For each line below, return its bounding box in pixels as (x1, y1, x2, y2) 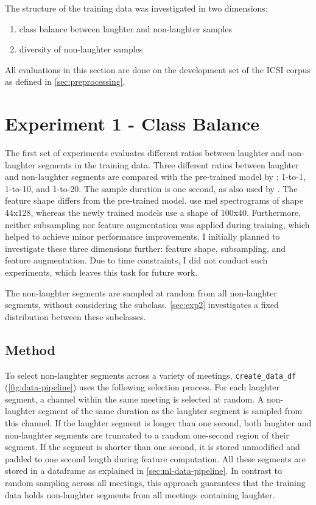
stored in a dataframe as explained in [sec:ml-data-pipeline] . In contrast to (5, 464, 283, 477)
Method (5, 340, 55, 359)
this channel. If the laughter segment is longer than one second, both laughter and (5, 417, 312, 429)
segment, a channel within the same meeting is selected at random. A (5, 392, 264, 405)
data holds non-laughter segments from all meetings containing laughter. (5, 488, 275, 501)
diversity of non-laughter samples (19, 43, 143, 56)
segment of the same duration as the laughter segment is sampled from (38, 404, 303, 417)
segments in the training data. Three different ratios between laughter (38, 158, 299, 171)
